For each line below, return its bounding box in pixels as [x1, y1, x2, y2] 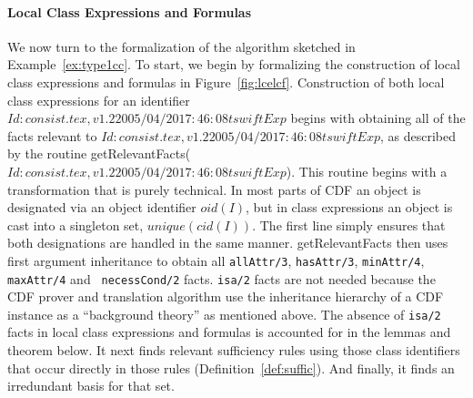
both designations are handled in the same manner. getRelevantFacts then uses [7, 233, 448, 252]
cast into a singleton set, [7, 215, 144, 234]
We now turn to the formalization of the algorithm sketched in [7, 36, 356, 56]
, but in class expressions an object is [246, 198, 453, 217]
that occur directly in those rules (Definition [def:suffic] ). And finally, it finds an [7, 358, 455, 377]
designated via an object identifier [7, 198, 196, 217]
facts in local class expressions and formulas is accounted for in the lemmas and [7, 322, 451, 342]
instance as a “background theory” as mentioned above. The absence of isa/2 [7, 304, 441, 323]
